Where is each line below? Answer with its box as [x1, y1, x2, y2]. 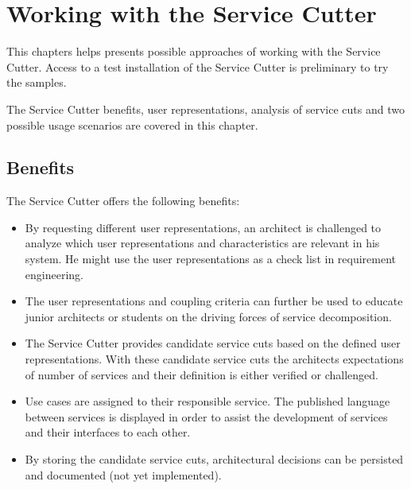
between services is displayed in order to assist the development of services [25, 408, 388, 425]
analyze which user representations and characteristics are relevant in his [25, 235, 380, 251]
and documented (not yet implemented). [25, 466, 222, 483]
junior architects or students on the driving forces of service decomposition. [25, 308, 392, 324]
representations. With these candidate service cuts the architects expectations [25, 351, 404, 367]
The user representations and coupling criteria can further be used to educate [25, 293, 403, 309]
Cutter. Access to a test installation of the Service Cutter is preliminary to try [6, 58, 389, 75]
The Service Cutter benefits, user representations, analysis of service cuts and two [6, 100, 405, 117]
